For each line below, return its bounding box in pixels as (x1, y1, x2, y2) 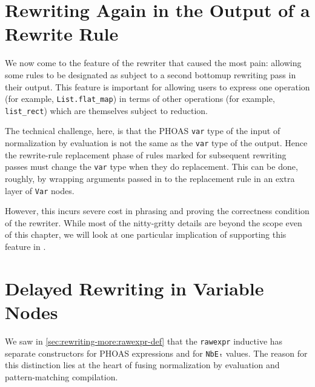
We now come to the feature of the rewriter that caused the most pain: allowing (5, 56, 302, 69)
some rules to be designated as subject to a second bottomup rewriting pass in (5, 68, 296, 81)
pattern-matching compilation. (5, 370, 118, 383)
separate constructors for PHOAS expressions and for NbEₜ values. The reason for (5, 346, 308, 359)
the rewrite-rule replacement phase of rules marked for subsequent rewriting (5, 148, 287, 161)
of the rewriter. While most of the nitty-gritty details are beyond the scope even (5, 216, 302, 229)
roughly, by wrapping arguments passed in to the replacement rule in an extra (5, 172, 295, 184)
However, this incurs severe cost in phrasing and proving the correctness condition (5, 204, 310, 217)
